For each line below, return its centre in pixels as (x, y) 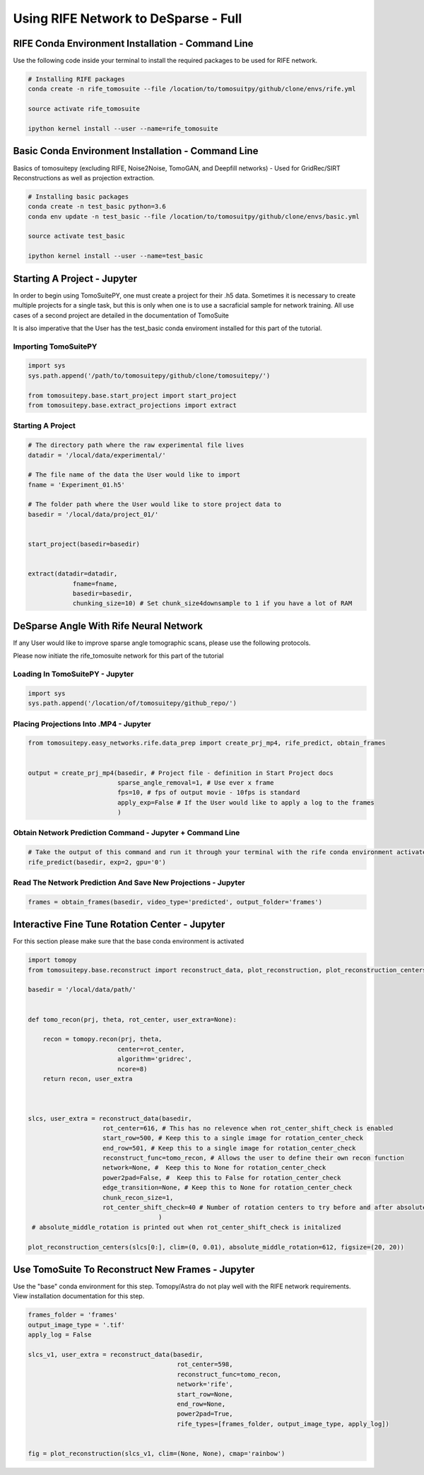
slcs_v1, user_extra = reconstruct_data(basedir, (116, 1355)
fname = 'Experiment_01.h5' (76, 485)
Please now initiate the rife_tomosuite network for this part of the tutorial (118, 656)
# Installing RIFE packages (76, 79)
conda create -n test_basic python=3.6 (97, 206)
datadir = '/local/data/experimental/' (97, 455)
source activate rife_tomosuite (84, 109)
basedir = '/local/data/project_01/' (93, 514)
